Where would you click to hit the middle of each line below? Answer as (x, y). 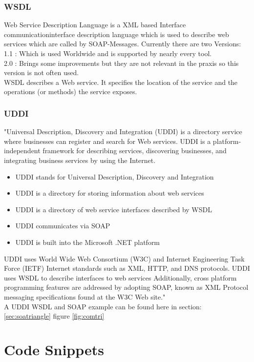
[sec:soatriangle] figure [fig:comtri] (54, 316)
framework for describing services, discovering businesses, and (135, 151)
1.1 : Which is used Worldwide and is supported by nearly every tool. (108, 53)
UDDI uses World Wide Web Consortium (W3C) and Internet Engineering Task (124, 258)
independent (22, 151)
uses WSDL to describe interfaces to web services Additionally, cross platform (120, 277)
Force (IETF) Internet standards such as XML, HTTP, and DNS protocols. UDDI (127, 268)
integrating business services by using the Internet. (80, 160)
